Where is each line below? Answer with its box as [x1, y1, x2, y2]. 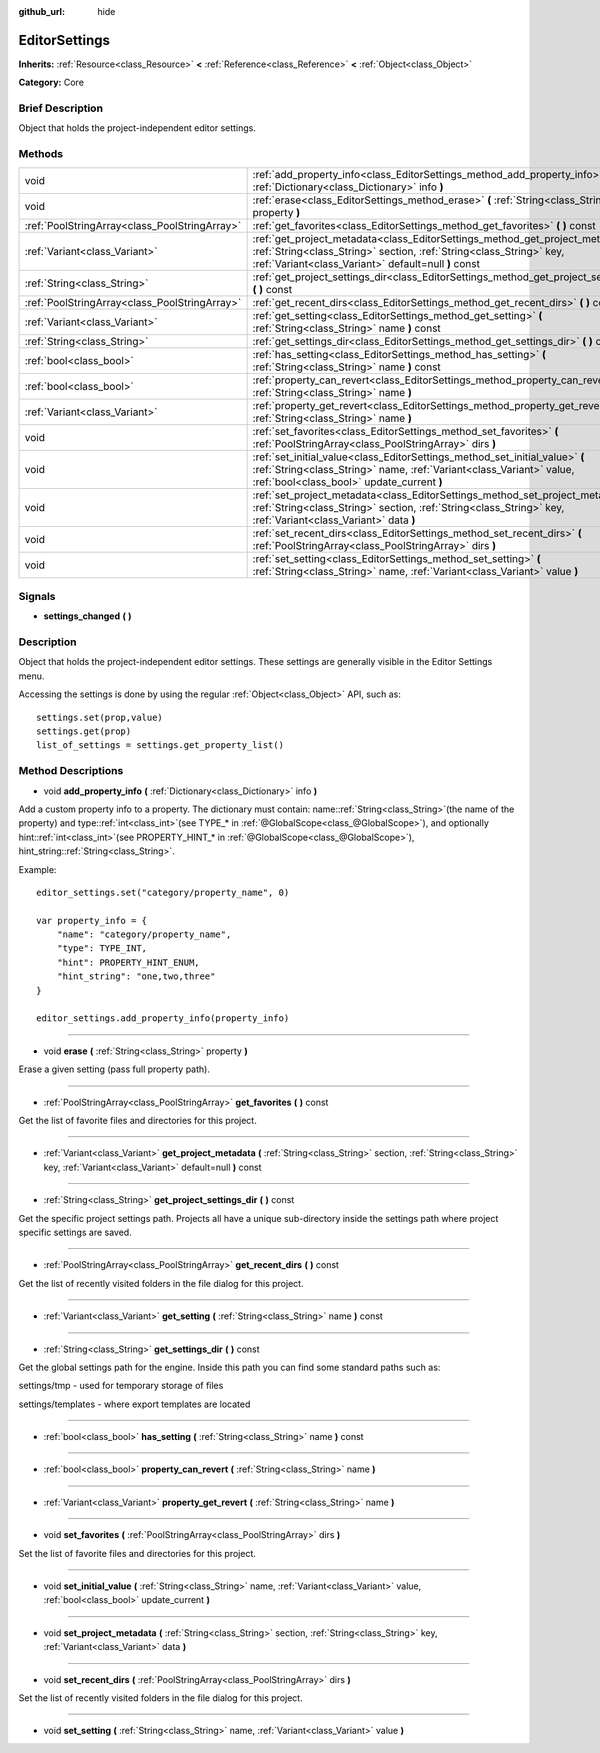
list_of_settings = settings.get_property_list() [36, 740, 285, 751]
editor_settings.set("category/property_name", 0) [36, 886, 290, 898]
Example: [18, 863, 57, 875]
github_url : [18, 6, 65, 17]
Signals [18, 589, 56, 603]
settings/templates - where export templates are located [18, 1398, 251, 1410]
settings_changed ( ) [43, 610, 132, 622]
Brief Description [18, 101, 104, 115]
